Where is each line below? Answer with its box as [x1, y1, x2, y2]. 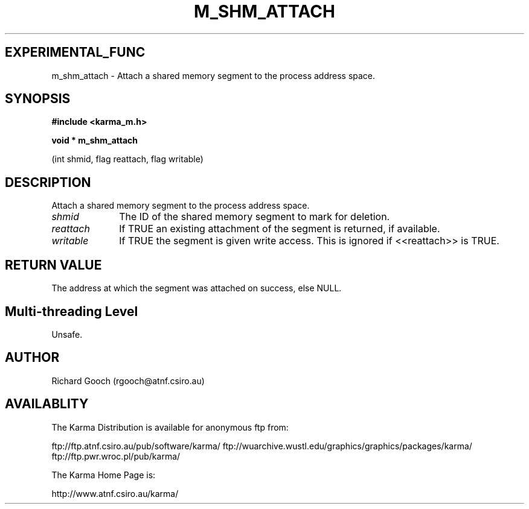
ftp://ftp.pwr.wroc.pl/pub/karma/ [51, 451, 181, 461]
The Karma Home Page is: [51, 469, 156, 480]
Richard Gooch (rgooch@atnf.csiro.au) [51, 375, 205, 386]
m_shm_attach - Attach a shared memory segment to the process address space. [51, 70, 376, 81]
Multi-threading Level [5, 303, 138, 319]
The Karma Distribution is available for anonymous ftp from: [51, 422, 289, 432]
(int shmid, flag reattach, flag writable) [51, 154, 204, 165]
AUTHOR [5, 350, 60, 365]
